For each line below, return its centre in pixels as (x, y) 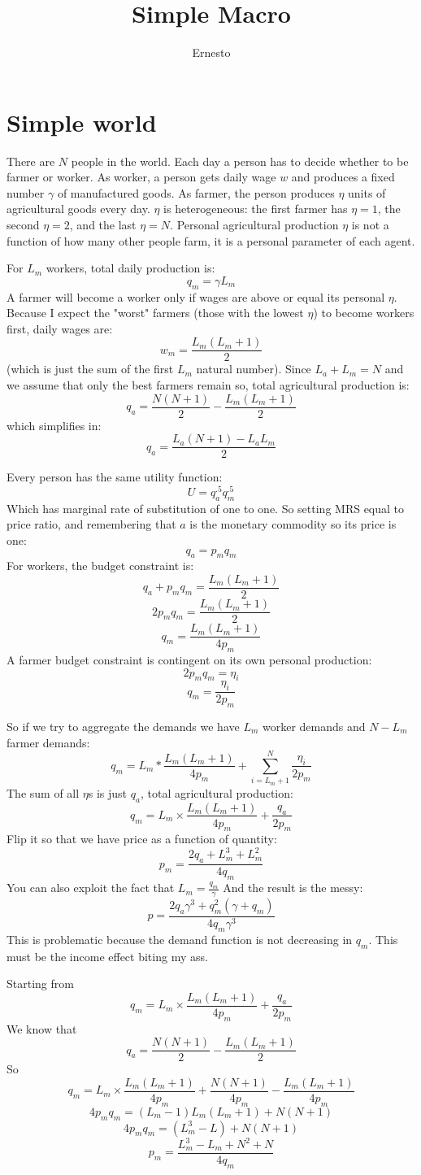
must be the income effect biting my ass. (107, 956)
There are (31, 161)
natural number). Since (254, 369)
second (23, 225)
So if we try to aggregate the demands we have (123, 726)
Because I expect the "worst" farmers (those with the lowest (155, 313)
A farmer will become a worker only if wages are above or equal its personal (196, 296)
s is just (108, 792)
